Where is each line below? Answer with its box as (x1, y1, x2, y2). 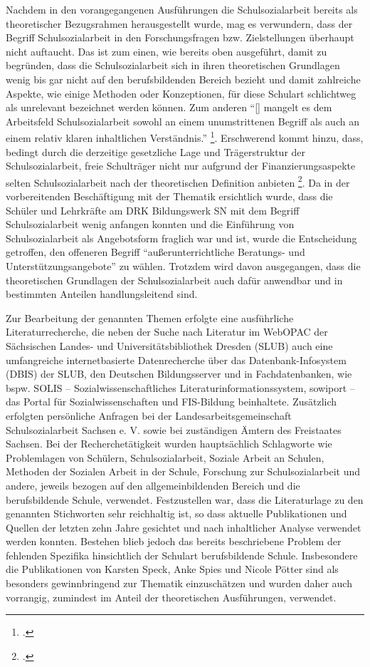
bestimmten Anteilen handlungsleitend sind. (6, 286, 198, 301)
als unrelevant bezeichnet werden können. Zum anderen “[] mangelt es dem (6, 100, 332, 115)
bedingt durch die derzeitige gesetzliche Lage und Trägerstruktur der (6, 144, 306, 159)
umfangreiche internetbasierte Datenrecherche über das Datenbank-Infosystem (6, 352, 347, 367)
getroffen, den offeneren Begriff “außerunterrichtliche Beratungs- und (6, 244, 305, 259)
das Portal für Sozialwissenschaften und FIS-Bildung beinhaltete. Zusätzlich (6, 394, 337, 409)
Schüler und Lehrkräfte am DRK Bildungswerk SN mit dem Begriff (6, 202, 300, 217)
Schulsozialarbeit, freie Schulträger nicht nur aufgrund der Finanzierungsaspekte (6, 158, 356, 173)
